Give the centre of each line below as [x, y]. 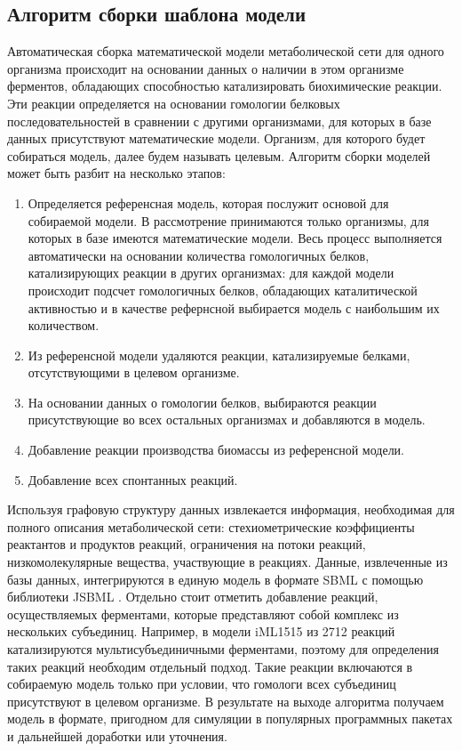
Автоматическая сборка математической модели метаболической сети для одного [226, 51]
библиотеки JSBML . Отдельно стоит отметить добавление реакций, [193, 597]
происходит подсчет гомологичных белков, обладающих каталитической [223, 290]
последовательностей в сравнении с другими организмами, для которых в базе [219, 121]
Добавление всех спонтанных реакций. [133, 479]
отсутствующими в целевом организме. [134, 372]
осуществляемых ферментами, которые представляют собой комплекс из [203, 614]
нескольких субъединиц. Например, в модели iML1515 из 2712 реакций [201, 631]
